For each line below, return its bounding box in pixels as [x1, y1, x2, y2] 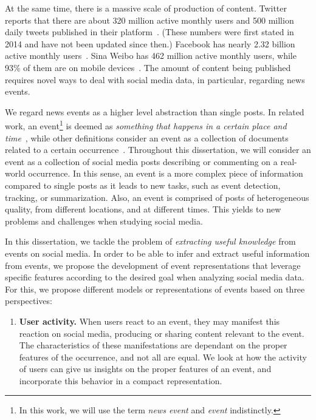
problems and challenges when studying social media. [5, 214, 203, 227]
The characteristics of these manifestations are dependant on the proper [19, 339, 287, 351]
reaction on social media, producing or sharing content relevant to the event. [19, 327, 304, 339]
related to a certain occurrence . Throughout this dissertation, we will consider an [5, 143, 311, 156]
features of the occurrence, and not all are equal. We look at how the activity [19, 350, 307, 363]
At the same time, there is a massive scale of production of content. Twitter [5, 2, 287, 14]
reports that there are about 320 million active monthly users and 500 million [5, 13, 294, 26]
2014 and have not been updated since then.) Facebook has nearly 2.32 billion [5, 37, 295, 50]
